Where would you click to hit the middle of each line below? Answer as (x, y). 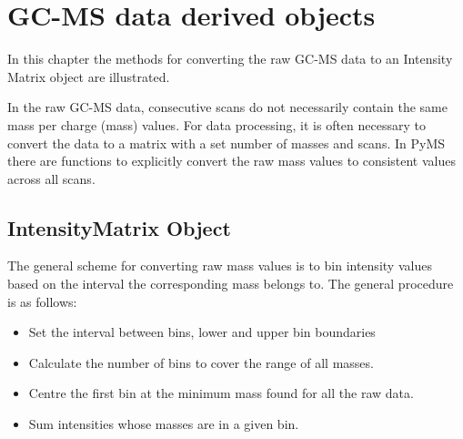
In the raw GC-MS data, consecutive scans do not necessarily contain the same (227, 107)
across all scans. (51, 178)
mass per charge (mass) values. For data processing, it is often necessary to (216, 124)
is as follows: (42, 301)
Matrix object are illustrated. (89, 76)
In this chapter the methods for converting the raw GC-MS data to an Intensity (230, 59)
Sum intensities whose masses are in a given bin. (164, 424)
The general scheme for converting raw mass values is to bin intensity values (220, 265)
